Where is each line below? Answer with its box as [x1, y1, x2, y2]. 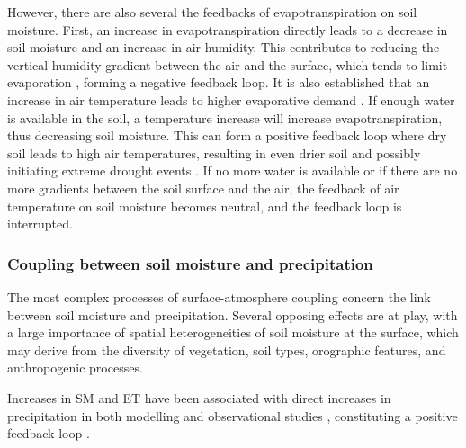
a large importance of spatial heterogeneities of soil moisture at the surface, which [7, 323, 459, 342]
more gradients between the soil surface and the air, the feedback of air [7, 178, 399, 197]
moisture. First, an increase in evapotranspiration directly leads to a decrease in [7, 20, 448, 39]
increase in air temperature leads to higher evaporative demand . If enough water [7, 90, 455, 109]
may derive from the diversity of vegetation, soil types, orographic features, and [7, 340, 446, 359]
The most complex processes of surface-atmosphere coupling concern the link [7, 287, 431, 306]
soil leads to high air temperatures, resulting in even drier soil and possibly [7, 143, 421, 162]
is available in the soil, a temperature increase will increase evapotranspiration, [7, 108, 443, 127]
